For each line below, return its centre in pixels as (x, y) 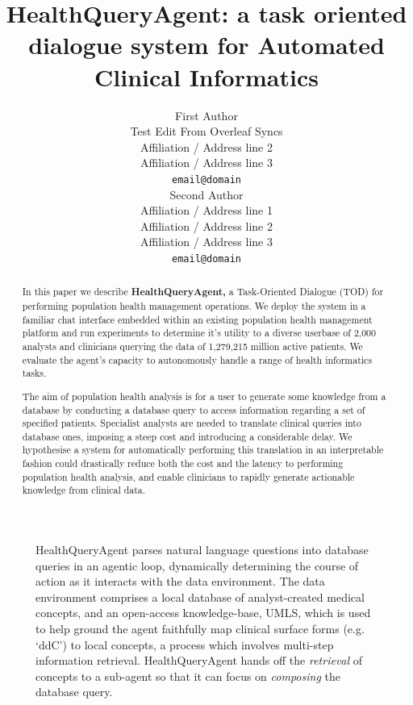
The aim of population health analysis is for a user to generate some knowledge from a (204, 396)
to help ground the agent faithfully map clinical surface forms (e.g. (200, 629)
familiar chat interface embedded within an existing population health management (197, 319)
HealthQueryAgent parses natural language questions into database (202, 550)
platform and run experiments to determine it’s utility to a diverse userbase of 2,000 (199, 333)
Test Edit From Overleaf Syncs (206, 131)
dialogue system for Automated (206, 45)
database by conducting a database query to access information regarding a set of (194, 409)
